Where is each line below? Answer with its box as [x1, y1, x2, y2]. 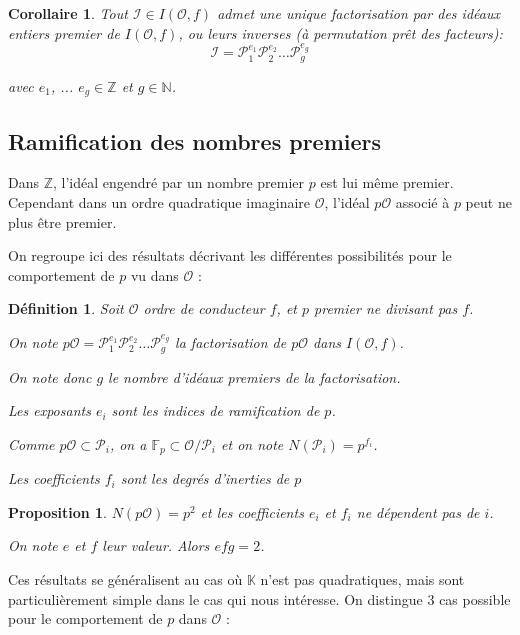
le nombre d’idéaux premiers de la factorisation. [108, 366, 401, 387]
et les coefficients [200, 501, 304, 522]
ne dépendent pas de [356, 501, 480, 522]
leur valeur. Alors [102, 535, 210, 556]
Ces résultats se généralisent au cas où [8, 568, 243, 589]
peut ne [465, 192, 512, 213]
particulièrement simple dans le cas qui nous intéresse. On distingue [8, 588, 423, 609]
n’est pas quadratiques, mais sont [260, 568, 465, 589]
